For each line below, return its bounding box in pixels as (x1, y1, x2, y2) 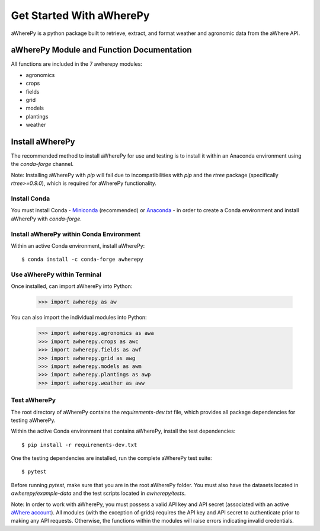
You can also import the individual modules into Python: (11, 314, 148, 321)
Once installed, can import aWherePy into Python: (11, 283, 133, 290)
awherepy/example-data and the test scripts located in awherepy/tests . (11, 490, 186, 497)
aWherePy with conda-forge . (11, 215, 82, 222)
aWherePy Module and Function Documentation (11, 45, 192, 55)
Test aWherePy (11, 396, 56, 404)
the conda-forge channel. (11, 161, 74, 168)
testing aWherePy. (11, 417, 56, 424)
